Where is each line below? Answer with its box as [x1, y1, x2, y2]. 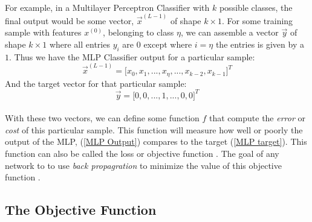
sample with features [5, 26, 82, 39]
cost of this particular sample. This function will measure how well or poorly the [5, 123, 303, 136]
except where [143, 38, 192, 51]
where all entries [49, 38, 110, 51]
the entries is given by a [215, 38, 304, 51]
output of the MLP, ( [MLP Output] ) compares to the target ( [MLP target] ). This [5, 135, 307, 148]
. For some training [222, 14, 293, 27]
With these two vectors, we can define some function [5, 112, 200, 124]
